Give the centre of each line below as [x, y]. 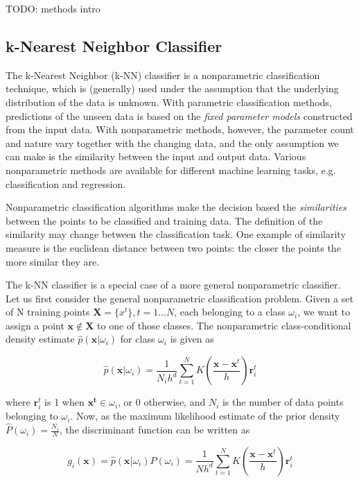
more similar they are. [53, 261]
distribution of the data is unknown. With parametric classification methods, [169, 102]
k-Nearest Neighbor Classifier [114, 45]
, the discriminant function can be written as [155, 430]
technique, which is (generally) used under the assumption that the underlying [172, 88]
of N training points [48, 312]
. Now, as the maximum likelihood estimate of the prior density [205, 416]
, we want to [324, 312]
